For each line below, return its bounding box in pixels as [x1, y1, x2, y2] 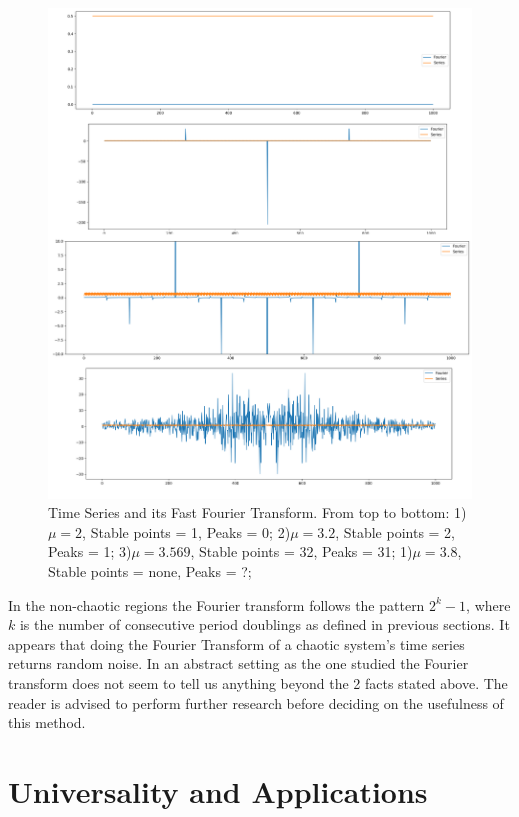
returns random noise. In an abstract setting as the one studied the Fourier [8, 653, 469, 674]
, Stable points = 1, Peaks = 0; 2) [82, 521, 291, 542]
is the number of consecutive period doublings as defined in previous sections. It [19, 614, 510, 635]
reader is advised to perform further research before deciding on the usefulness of [8, 692, 504, 713]
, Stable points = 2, [335, 521, 456, 542]
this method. [8, 712, 86, 733]
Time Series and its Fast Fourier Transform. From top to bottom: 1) [48, 502, 467, 523]
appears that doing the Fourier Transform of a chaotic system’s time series [8, 633, 465, 654]
